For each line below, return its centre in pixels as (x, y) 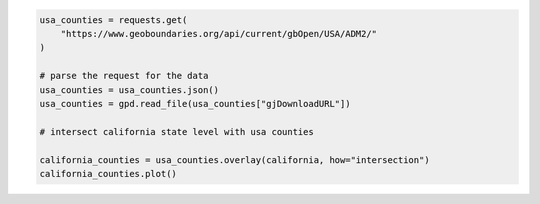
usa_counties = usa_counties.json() (129, 89)
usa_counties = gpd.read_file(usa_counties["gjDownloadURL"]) (195, 103)
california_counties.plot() (108, 173)
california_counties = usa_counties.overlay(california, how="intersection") (234, 159)
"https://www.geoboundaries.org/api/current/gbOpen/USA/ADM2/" (219, 33)
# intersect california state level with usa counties (176, 131)
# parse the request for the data (124, 76)
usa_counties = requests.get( (113, 19)
